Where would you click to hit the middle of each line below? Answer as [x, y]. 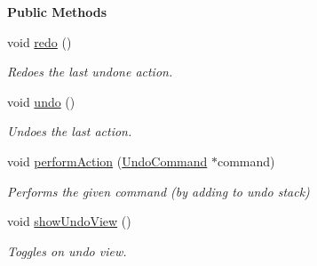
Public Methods [57, 12]
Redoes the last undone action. [90, 72]
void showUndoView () [69, 221]
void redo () [40, 41]
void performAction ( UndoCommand [107, 161]
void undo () [41, 101]
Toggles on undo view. [67, 250]
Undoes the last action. [70, 131]
